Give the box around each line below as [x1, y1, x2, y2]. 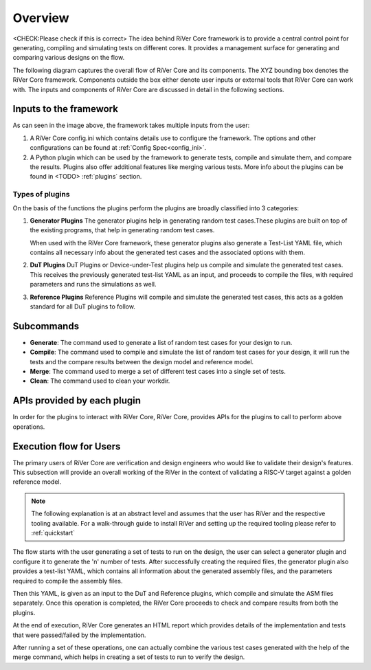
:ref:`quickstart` [31, 529, 76, 537]
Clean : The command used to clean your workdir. [30, 377, 170, 385]
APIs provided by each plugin [12, 395, 141, 407]
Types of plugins [12, 190, 70, 199]
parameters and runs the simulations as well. [30, 280, 157, 289]
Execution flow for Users [12, 440, 121, 452]
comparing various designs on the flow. [12, 54, 125, 62]
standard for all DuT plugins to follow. [30, 302, 135, 311]
